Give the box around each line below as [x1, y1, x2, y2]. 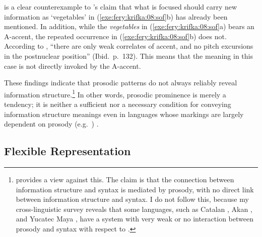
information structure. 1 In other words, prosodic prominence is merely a [4, 87, 226, 99]
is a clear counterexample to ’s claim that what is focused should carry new [4, 2, 237, 12]
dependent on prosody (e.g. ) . [4, 118, 99, 129]
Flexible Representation [4, 143, 131, 159]
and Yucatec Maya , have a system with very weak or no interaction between [16, 213, 253, 224]
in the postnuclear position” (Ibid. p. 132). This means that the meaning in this [4, 50, 253, 61]
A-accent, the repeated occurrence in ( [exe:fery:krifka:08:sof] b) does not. [4, 31, 227, 41]
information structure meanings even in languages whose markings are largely [4, 108, 244, 119]
